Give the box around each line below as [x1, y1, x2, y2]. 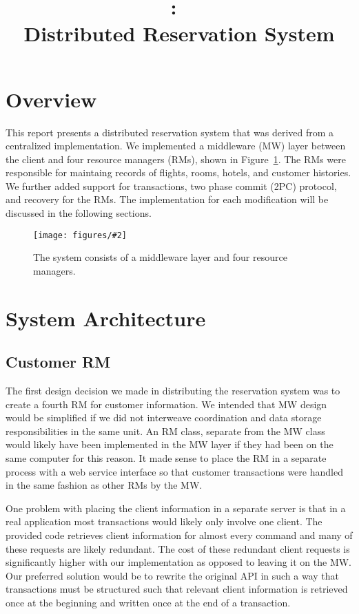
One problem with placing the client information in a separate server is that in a [6, 500, 346, 515]
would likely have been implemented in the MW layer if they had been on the [6, 437, 334, 452]
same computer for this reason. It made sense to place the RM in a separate [6, 451, 327, 465]
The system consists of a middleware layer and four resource [33, 250, 287, 264]
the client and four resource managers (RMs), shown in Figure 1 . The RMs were [6, 151, 346, 166]
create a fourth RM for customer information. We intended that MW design [6, 396, 327, 411]
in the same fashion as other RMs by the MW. [6, 478, 203, 492]
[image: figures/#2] [33, 230, 127, 240]
